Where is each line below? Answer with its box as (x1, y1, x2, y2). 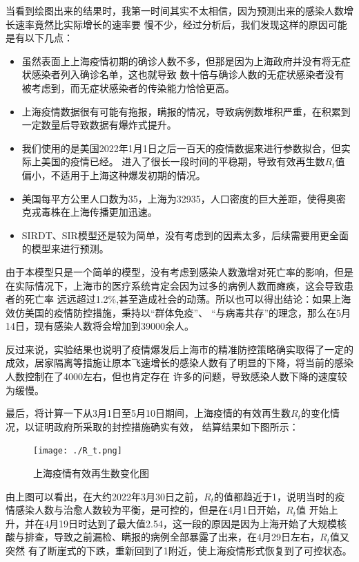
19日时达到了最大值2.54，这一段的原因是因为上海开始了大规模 (58, 516, 337, 530)
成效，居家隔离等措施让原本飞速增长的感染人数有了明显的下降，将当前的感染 (6, 355, 353, 370)
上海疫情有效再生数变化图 (33, 466, 149, 480)
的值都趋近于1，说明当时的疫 (213, 489, 345, 503)
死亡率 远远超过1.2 (24, 292, 108, 306)
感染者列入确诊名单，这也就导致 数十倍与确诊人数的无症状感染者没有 (31, 67, 345, 82)
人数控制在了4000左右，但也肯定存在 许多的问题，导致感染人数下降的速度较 (6, 369, 347, 384)
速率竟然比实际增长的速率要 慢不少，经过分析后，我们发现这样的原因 (14, 17, 328, 31)
